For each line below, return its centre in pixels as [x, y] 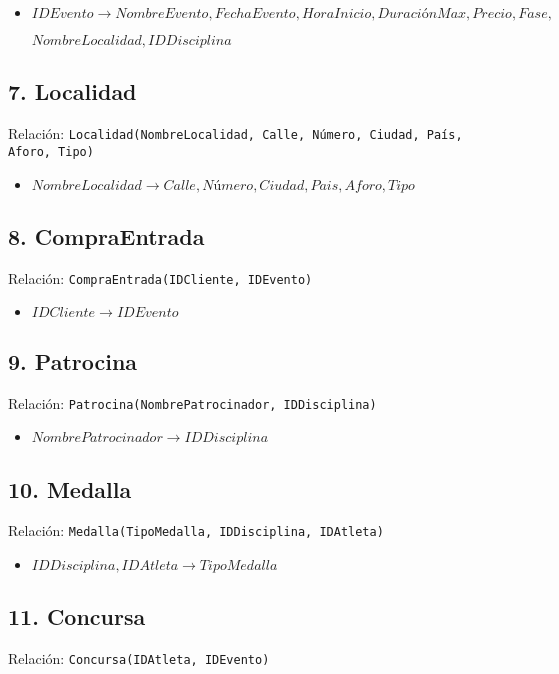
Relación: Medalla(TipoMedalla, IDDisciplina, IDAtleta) [196, 530]
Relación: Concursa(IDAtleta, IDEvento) [139, 658]
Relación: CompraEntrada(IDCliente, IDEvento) [160, 277]
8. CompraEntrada [106, 235]
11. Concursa [77, 616]
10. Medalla [70, 488]
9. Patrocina [73, 360]
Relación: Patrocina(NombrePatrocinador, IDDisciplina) [192, 402]
